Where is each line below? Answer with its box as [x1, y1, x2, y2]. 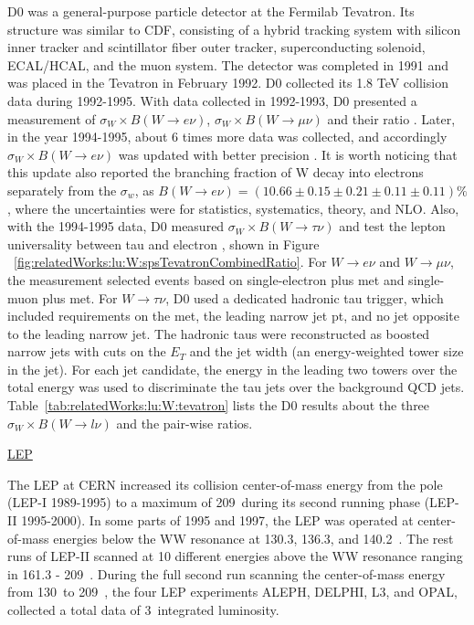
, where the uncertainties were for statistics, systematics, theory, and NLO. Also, [7, 198, 459, 217]
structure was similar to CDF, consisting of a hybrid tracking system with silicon [7, 19, 461, 38]
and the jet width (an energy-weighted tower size [189, 342, 464, 361]
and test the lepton [339, 217, 446, 236]
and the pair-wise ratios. [116, 413, 253, 432]
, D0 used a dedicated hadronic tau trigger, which [165, 288, 444, 307]
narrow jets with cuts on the [7, 342, 166, 361]
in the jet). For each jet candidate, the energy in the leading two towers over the [7, 359, 458, 378]
